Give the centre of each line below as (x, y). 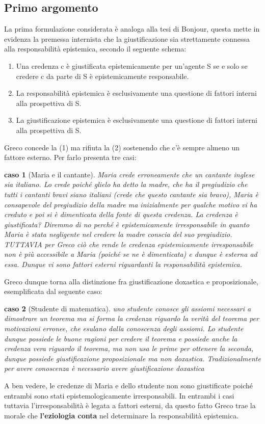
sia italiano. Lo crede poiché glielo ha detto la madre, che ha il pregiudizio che (126, 184)
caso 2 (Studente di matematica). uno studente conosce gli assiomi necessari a (128, 308)
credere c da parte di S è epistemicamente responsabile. (102, 76)
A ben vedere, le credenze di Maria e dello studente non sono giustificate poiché (128, 386)
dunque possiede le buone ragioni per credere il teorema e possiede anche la (121, 338)
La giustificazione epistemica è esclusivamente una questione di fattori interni (137, 120)
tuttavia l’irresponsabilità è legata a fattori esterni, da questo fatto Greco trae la (130, 405)
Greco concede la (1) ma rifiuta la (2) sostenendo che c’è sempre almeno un (122, 147)
